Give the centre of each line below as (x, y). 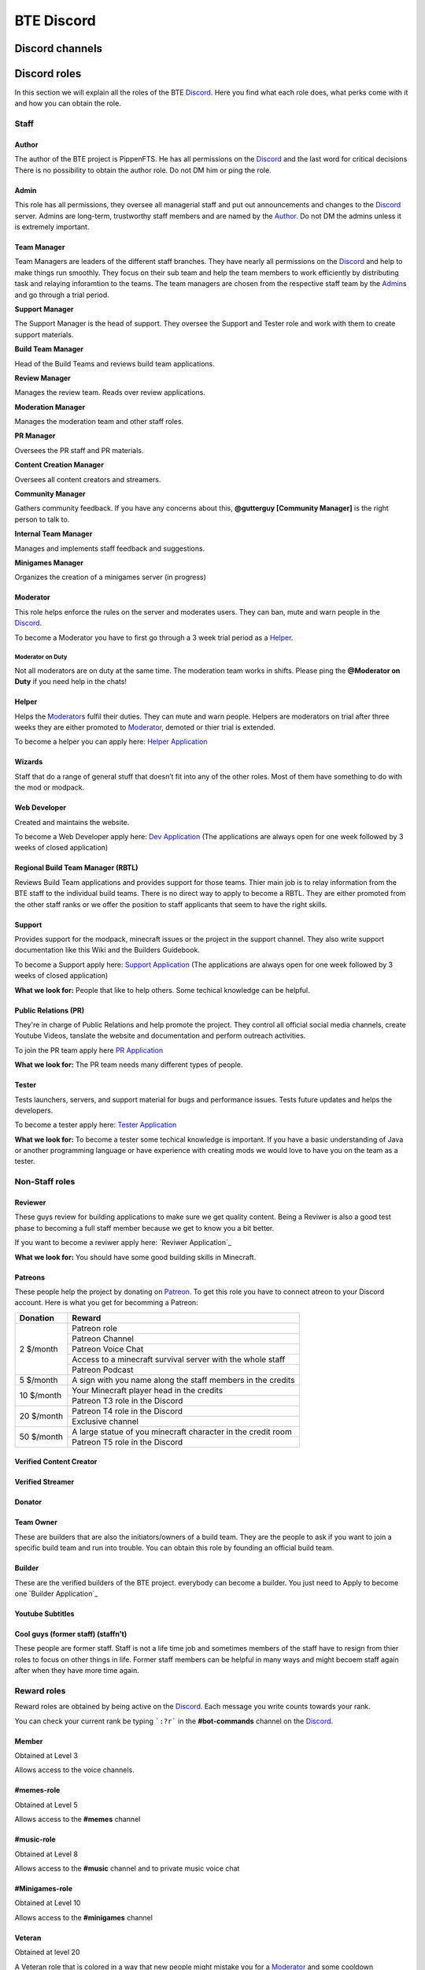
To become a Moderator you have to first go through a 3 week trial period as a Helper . (154, 637)
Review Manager (42, 377)
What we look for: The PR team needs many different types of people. (129, 1065)
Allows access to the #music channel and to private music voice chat (127, 1868)
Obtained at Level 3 (46, 1756)
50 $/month (41, 1437)
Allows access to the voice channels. (74, 1770)
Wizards (29, 762)
